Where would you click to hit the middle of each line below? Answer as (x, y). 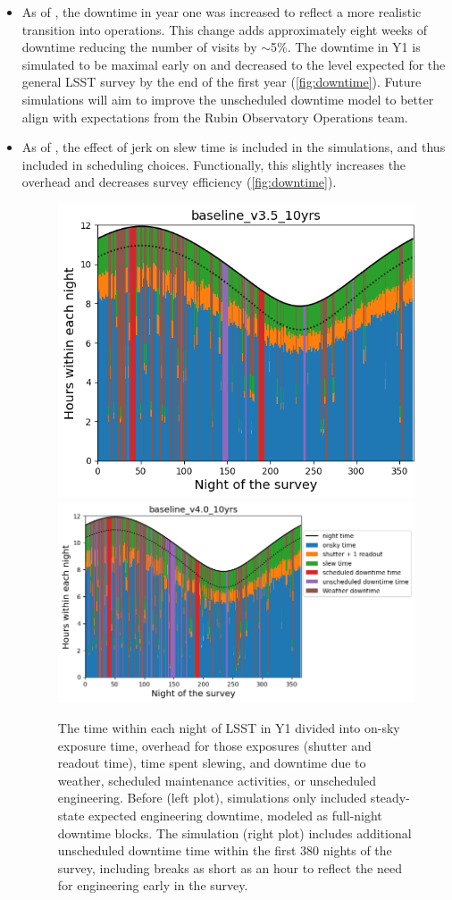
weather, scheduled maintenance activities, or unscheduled (217, 780)
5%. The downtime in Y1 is (346, 47)
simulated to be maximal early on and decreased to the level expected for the (234, 64)
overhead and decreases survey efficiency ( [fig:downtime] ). (179, 182)
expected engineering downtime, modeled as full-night (235, 815)
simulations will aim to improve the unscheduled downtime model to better (228, 99)
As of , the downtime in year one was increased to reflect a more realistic (222, 12)
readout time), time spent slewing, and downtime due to (212, 763)
